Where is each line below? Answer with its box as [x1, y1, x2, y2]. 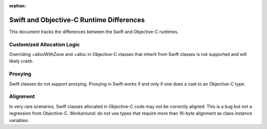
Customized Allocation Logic [9, 41, 80, 48]
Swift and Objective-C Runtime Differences [9, 15, 145, 24]
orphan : [9, 3, 26, 8]
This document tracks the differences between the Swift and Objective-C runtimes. [9, 29, 179, 35]
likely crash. [9, 58, 34, 64]
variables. [9, 117, 29, 123]
